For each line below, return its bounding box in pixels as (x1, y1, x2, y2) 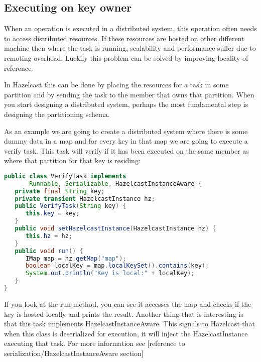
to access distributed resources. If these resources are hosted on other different (4, 33, 244, 43)
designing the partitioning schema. (4, 108, 110, 119)
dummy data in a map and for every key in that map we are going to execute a (4, 136, 248, 146)
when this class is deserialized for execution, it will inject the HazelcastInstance (4, 328, 248, 338)
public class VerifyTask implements (4, 172, 126, 180)
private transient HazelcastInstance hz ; (15, 195, 155, 202)
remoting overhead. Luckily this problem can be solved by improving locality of (4, 52, 248, 63)
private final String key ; (15, 187, 105, 195)
